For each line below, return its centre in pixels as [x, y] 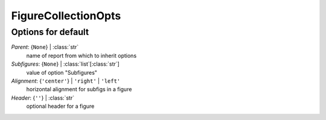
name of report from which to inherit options [81, 55]
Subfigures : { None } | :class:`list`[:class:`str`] [66, 64]
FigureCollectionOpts [66, 16]
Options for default [50, 32]
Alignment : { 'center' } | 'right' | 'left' [66, 81]
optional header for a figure [60, 106]
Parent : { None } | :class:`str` [45, 47]
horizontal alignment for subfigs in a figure [79, 89]
